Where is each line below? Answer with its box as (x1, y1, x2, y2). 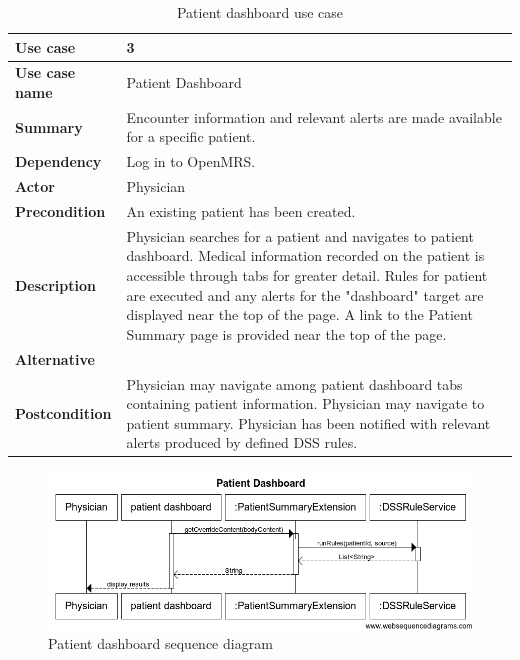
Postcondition (15, 402, 112, 423)
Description (15, 274, 97, 295)
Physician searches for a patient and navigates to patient (126, 225, 474, 246)
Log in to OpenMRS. (126, 151, 256, 172)
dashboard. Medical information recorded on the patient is (126, 245, 485, 266)
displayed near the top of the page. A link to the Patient (126, 304, 473, 325)
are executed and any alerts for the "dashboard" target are (126, 284, 484, 305)
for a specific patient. (126, 126, 256, 147)
